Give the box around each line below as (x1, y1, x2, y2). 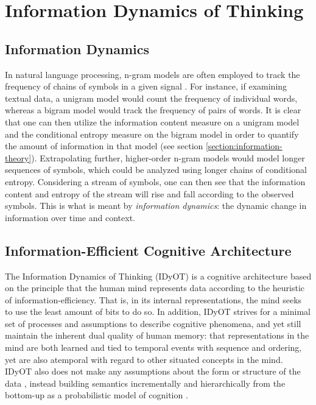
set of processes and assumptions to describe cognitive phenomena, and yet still (5, 317, 301, 329)
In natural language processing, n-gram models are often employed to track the (5, 68, 300, 80)
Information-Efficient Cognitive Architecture (5, 241, 292, 259)
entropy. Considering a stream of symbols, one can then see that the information (5, 175, 306, 188)
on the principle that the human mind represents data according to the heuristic (5, 281, 305, 294)
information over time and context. (5, 211, 135, 224)
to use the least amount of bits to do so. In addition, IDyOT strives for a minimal (5, 305, 311, 318)
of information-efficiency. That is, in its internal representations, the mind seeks (5, 293, 302, 306)
